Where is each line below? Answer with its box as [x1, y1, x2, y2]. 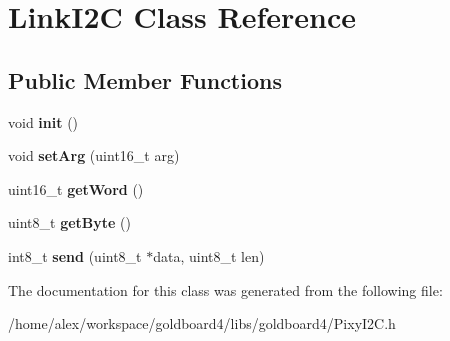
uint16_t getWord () [8, 178, 144, 199]
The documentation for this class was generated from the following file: [8, 279, 443, 300]
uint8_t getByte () [8, 212, 131, 233]
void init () [8, 111, 79, 132]
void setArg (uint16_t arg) [8, 145, 180, 166]
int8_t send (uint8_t [8, 245, 142, 266]
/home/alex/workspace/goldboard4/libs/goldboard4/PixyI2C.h [8, 313, 396, 334]
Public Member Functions [8, 64, 282, 95]
